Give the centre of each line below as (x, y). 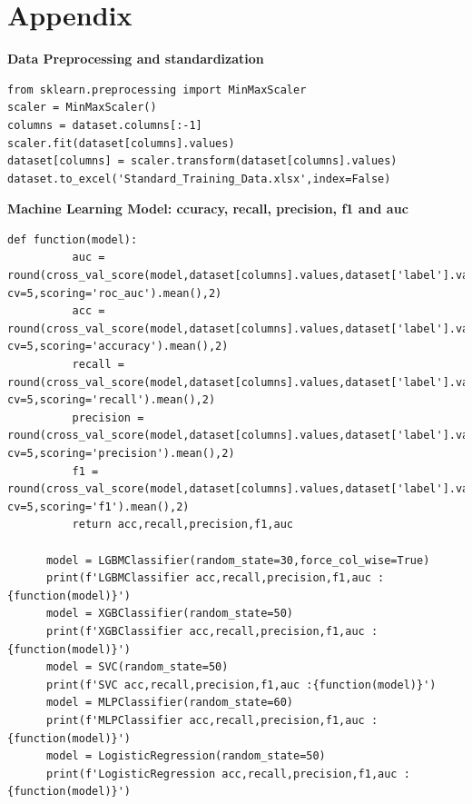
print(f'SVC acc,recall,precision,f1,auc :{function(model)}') (241, 685)
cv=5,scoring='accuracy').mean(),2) (118, 347)
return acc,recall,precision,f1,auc (182, 525)
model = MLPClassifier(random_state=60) (169, 703)
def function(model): (73, 239)
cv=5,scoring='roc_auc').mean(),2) (115, 293)
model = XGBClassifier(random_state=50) (169, 614)
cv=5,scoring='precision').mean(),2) (121, 453)
